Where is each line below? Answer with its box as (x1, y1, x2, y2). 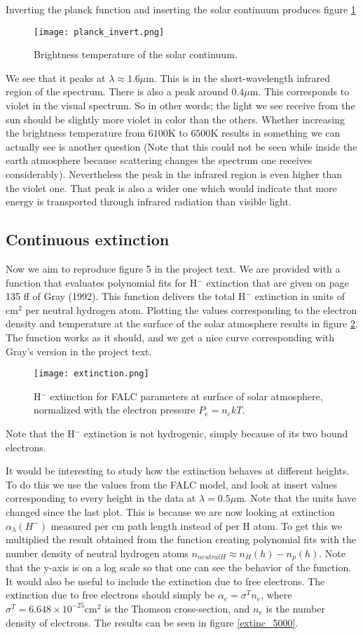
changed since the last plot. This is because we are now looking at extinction (6, 504, 335, 519)
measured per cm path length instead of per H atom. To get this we (50, 518, 343, 533)
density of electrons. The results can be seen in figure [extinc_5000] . (6, 615, 299, 629)
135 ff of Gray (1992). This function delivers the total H (6, 289, 246, 303)
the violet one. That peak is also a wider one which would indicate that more (6, 180, 337, 195)
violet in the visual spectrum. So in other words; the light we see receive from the (6, 98, 355, 113)
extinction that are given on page (206, 275, 349, 289)
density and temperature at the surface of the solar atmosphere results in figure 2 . (6, 316, 358, 331)
